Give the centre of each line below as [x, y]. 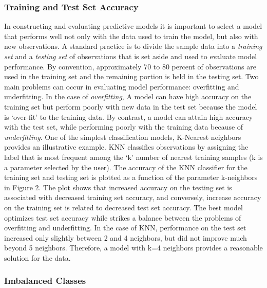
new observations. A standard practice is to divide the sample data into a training [133, 46]
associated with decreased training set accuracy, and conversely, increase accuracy [133, 197]
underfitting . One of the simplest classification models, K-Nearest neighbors [123, 137]
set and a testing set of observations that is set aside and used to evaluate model [131, 56]
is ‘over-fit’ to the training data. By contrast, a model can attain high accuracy [129, 116]
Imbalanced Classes [45, 281]
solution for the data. [37, 257]
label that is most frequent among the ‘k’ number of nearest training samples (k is [133, 157]
